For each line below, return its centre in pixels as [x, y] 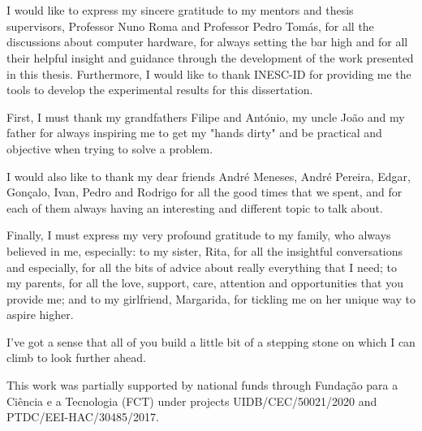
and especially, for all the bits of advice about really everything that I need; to [202, 267]
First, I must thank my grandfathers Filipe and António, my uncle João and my [206, 116]
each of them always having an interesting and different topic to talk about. [195, 207]
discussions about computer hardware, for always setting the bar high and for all [207, 42]
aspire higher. [40, 315]
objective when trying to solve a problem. [110, 148]
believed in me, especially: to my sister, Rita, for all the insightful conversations [205, 250]
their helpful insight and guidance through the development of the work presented [210, 57]
